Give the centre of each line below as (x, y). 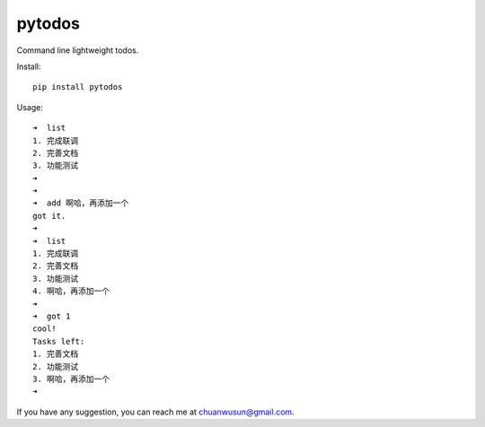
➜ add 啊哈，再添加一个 (81, 203)
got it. (49, 216)
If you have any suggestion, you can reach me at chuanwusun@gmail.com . (156, 412)
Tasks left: (59, 341)
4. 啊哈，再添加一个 (71, 291)
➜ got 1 (52, 316)
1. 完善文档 (56, 354)
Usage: (30, 107)
